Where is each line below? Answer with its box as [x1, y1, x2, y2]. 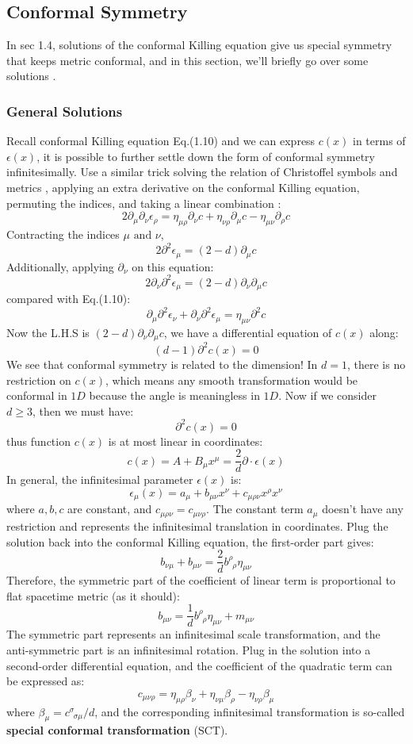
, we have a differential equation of [163, 324, 332, 340]
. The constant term [206, 500, 304, 517]
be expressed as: [6, 673, 85, 689]
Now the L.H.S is [6, 324, 90, 340]
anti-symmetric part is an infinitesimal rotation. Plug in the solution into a [6, 642, 371, 658]
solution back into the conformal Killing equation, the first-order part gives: [6, 533, 374, 550]
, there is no [347, 355, 406, 372]
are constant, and [67, 500, 152, 517]
